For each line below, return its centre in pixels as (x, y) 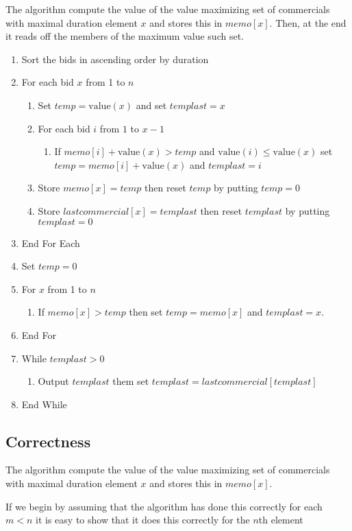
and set (151, 105)
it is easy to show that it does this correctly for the (143, 520)
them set (131, 381)
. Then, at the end (308, 22)
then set (146, 312)
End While (44, 404)
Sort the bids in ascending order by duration (115, 59)
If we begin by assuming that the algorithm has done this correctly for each (164, 506)
